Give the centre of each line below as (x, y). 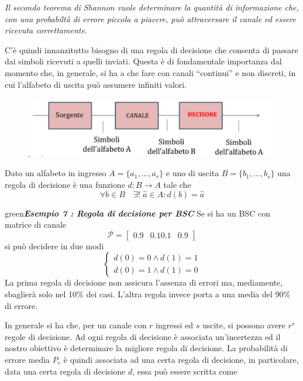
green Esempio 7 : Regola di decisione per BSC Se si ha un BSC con (137, 213)
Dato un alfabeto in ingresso (56, 173)
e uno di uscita (192, 173)
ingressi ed (175, 325)
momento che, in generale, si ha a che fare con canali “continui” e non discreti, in (150, 72)
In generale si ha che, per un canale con (76, 325)
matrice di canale (36, 224)
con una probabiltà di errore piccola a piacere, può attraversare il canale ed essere (150, 18)
